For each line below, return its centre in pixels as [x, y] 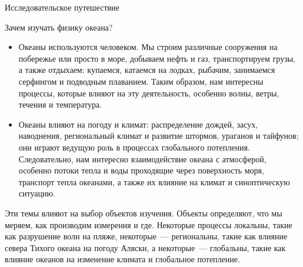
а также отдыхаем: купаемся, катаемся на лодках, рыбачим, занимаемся [147, 70]
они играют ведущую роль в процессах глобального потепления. [134, 147]
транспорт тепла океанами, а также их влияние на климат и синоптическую [154, 181]
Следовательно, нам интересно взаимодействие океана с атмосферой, [142, 158]
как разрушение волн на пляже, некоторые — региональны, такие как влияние [146, 236]
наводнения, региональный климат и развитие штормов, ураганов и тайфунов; [159, 136]
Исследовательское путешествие [62, 7]
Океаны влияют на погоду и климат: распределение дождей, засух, [138, 124]
